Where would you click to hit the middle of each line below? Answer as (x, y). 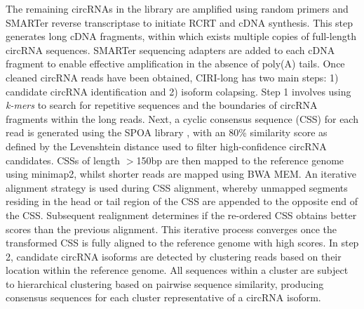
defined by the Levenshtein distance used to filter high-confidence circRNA (166, 146)
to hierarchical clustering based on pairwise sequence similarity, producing (165, 283)
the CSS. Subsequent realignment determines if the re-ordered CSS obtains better (181, 215)
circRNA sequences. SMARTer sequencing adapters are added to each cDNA (170, 50)
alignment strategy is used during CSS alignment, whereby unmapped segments (177, 187)
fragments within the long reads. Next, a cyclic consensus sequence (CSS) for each (182, 118)
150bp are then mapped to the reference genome (240, 160)
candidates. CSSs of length (63, 160)
